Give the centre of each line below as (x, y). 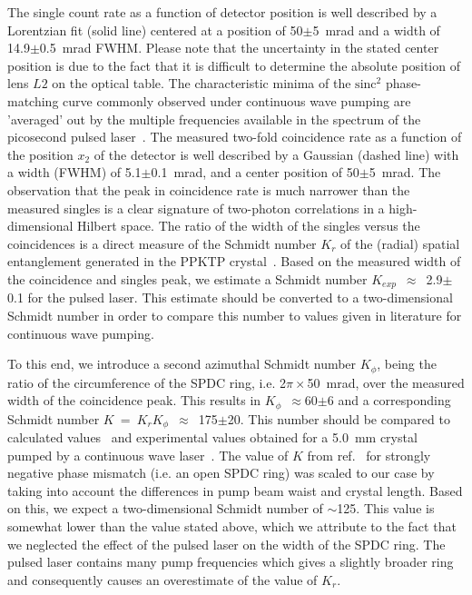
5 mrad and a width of (376, 30)
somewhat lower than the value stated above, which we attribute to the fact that (232, 526)
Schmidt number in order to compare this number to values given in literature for (235, 315)
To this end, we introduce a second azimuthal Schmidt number (182, 364)
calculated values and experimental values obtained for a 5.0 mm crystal (212, 437)
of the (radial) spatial (400, 243)
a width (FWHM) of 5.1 (74, 172)
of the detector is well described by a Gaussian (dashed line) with (276, 154)
